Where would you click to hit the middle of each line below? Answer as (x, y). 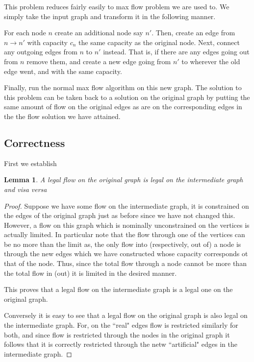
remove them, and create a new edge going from (99, 61)
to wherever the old (211, 61)
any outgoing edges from (41, 52)
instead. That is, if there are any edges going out (176, 52)
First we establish (30, 163)
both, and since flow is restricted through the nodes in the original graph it (117, 334)
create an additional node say (99, 33)
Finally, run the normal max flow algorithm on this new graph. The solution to (123, 87)
